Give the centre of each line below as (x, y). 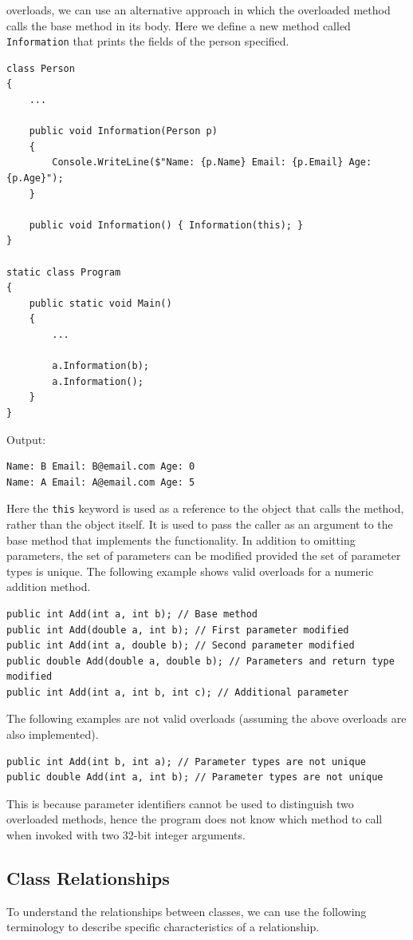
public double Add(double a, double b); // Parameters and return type (201, 661)
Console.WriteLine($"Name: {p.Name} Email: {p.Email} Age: (212, 163)
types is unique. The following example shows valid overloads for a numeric (190, 571)
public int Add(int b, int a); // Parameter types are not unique (187, 762)
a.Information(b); (100, 366)
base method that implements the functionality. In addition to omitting (181, 539)
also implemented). (53, 734)
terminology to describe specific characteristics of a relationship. (163, 927)
